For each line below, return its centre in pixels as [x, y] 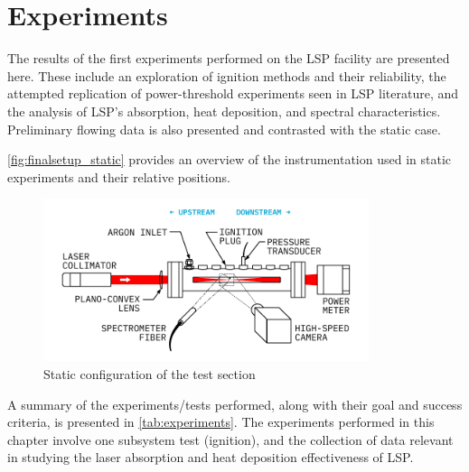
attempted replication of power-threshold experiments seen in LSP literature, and [233, 93]
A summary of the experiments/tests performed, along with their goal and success [235, 404]
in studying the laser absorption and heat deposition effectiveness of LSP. [211, 457]
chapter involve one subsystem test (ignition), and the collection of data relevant [230, 439]
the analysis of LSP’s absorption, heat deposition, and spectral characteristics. [224, 111]
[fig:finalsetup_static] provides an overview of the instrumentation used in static [229, 159]
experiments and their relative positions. [119, 176]
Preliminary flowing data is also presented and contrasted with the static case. [224, 129]
